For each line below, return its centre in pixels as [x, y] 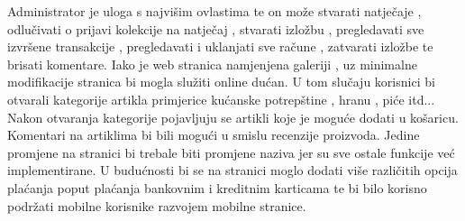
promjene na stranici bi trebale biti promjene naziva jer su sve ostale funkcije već [231, 152]
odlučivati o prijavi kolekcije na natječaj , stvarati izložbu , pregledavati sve [216, 28]
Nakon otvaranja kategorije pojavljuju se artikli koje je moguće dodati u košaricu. [233, 117]
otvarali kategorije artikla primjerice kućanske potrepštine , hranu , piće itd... [221, 99]
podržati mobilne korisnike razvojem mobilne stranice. [157, 205]
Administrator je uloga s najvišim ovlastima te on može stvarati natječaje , [214, 11]
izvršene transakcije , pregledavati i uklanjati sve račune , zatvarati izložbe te [220, 46]
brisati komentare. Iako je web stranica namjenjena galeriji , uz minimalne [212, 64]
